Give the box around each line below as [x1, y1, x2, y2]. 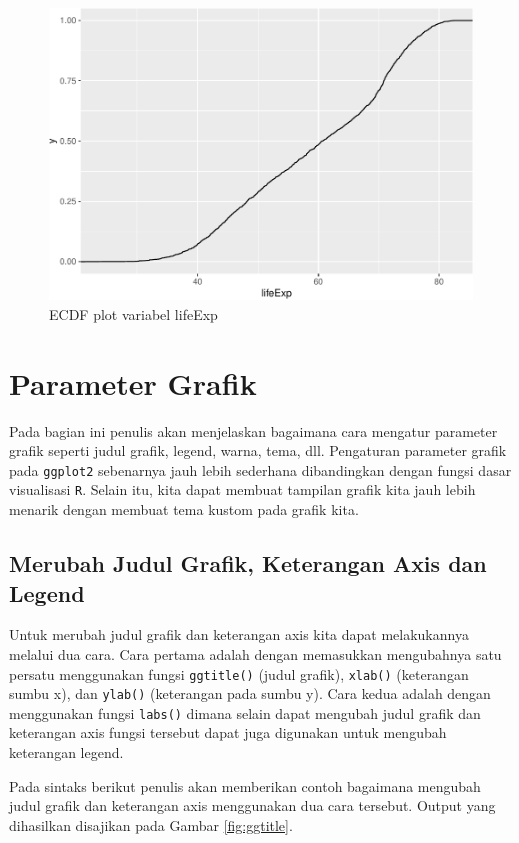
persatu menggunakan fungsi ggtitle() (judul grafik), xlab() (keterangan [9, 663, 469, 684]
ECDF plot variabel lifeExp [49, 303, 218, 324]
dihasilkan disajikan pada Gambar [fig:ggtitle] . [9, 814, 293, 835]
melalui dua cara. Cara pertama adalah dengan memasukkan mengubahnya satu [9, 643, 502, 664]
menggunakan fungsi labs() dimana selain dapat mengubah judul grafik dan [9, 702, 481, 723]
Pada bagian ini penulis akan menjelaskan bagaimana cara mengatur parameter [9, 420, 498, 441]
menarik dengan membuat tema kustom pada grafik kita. [9, 499, 359, 520]
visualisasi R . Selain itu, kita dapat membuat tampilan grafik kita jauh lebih [9, 479, 476, 500]
